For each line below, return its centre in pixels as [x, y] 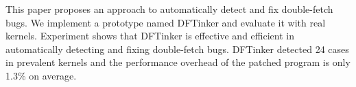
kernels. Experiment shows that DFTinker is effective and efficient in [150, 36]
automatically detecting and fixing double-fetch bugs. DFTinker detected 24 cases [177, 49]
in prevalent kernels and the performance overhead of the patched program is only [178, 62]
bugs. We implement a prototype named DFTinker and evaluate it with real [166, 22]
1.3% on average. [41, 75]
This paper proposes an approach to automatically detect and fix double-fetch [169, 9]
